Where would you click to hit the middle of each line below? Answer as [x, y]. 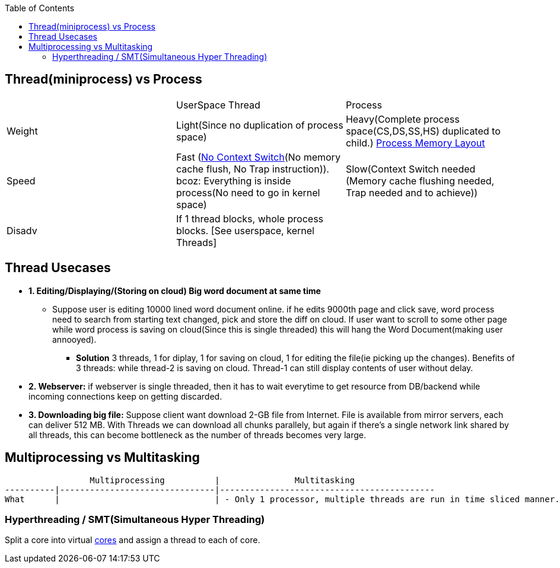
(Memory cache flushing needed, [420, 181]
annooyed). [74, 339]
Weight [22, 131]
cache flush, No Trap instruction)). [252, 169]
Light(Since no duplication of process [260, 125]
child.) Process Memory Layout [415, 143]
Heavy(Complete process [402, 119]
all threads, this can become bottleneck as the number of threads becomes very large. [197, 435]
